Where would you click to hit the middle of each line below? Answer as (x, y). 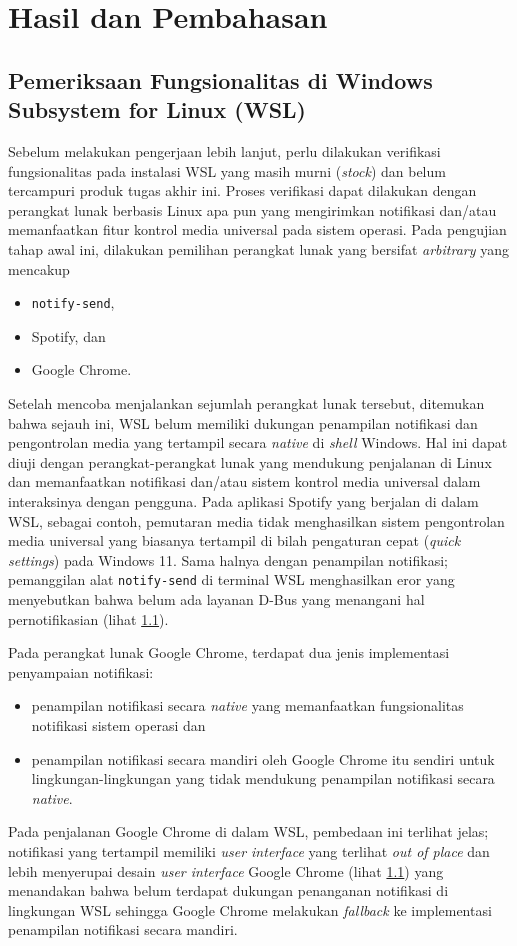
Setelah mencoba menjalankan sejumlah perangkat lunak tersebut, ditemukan (246, 402)
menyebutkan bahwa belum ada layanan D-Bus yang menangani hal (216, 598)
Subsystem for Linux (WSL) (157, 109)
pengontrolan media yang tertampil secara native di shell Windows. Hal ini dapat (258, 442)
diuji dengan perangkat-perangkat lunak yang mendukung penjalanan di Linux (250, 461)
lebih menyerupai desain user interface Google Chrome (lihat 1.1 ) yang (226, 870)
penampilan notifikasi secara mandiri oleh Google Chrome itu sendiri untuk (263, 758)
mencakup (39, 268)
